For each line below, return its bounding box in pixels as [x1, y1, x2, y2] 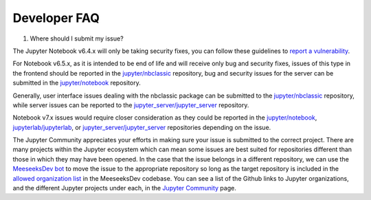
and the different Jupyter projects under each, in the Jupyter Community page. [12, 184, 236, 192]
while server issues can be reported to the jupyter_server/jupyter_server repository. [12, 100, 249, 109]
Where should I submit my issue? [30, 34, 124, 43]
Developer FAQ [12, 10, 100, 25]
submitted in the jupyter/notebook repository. [12, 79, 141, 87]
